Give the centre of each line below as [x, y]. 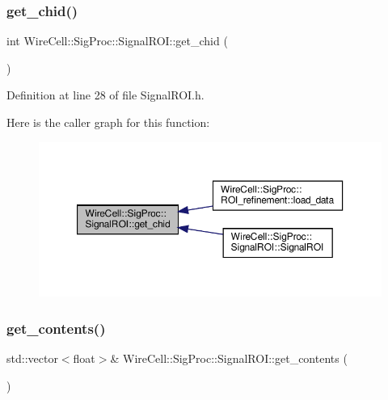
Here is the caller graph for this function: [108, 122]
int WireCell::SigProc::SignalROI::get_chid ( [117, 41]
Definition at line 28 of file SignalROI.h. [105, 95]
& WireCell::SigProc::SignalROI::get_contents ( [229, 358]
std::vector [32, 358]
